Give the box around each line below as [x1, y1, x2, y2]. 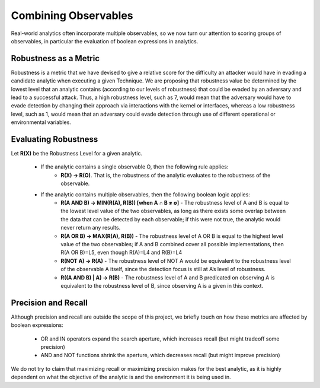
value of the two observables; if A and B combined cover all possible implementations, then [60, 241, 284, 247]
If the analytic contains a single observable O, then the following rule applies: [40, 163, 229, 170]
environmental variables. [11, 119, 71, 126]
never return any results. [60, 224, 121, 231]
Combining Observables [11, 9, 133, 22]
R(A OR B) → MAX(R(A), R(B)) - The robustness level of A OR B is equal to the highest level [60, 232, 284, 240]
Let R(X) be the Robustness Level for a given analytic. [11, 150, 142, 157]
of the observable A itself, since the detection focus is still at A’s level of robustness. [60, 266, 266, 273]
